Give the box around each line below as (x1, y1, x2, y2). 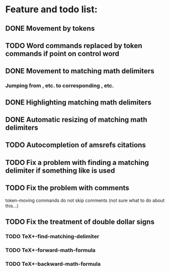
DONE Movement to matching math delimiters (5, 67, 155, 75)
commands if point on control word (5, 49, 119, 58)
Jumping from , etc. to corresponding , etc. (5, 82, 114, 89)
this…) (5, 202, 19, 209)
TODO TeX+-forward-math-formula (5, 246, 96, 254)
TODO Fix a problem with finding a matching (5, 158, 150, 167)
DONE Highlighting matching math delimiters (5, 98, 152, 107)
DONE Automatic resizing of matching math (5, 115, 147, 124)
